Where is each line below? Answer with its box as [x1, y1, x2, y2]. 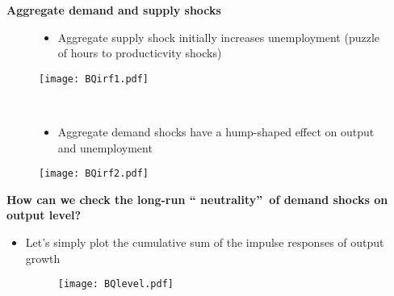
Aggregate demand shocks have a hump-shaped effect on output [57, 123, 375, 140]
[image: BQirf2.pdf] [39, 168, 149, 180]
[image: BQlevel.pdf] [57, 278, 174, 290]
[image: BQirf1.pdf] [39, 73, 149, 85]
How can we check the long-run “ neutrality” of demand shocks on [6, 190, 388, 207]
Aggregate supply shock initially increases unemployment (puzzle [57, 28, 380, 45]
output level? [6, 206, 82, 223]
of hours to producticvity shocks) [57, 44, 222, 61]
